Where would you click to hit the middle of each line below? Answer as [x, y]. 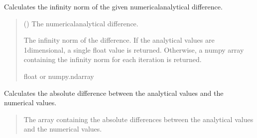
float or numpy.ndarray [59, 76]
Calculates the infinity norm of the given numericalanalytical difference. [113, 6]
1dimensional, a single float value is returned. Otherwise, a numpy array [134, 49]
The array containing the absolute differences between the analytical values [138, 119]
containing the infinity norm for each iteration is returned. [113, 59]
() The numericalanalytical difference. [81, 23]
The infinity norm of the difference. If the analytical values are [119, 40]
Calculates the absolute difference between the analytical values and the [114, 93]
